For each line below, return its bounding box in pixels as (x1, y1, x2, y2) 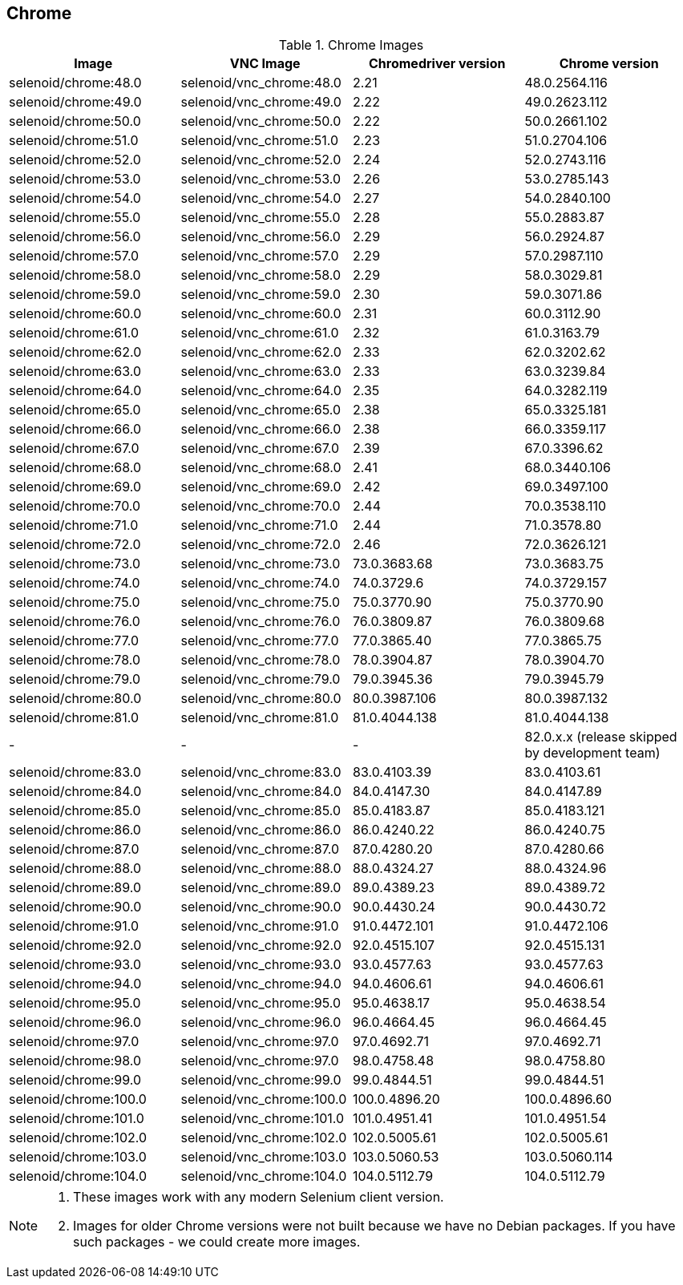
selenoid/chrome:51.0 (9, 132, 139, 149)
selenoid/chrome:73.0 (9, 556, 140, 572)
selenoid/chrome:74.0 (9, 575, 140, 592)
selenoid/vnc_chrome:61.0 (180, 325, 339, 341)
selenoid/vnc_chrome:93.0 (180, 956, 341, 973)
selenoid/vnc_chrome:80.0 (180, 690, 341, 707)
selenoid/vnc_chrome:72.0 (180, 536, 341, 553)
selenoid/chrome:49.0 (9, 94, 142, 111)
